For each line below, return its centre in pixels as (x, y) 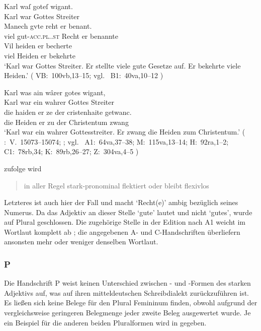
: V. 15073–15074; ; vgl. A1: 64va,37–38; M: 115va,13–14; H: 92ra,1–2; (116, 141)
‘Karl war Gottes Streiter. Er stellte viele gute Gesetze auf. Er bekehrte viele (122, 65)
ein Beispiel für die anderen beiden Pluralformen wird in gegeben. (105, 322)
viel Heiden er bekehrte (40, 55)
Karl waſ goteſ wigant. (38, 6)
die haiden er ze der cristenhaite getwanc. (68, 112)
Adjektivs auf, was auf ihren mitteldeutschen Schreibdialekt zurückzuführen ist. (127, 292)
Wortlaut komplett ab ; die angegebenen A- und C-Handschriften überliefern (122, 231)
